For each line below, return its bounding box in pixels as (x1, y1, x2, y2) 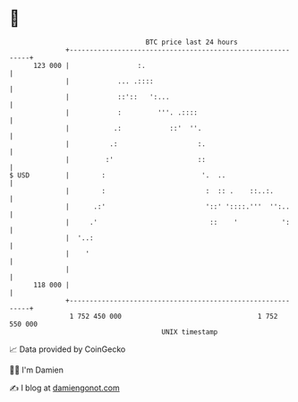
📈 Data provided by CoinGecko (9, 344, 126, 355)
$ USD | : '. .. (9, 170, 226, 180)
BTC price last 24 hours (145, 38, 239, 47)
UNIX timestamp (161, 327, 218, 337)
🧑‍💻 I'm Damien (9, 364, 64, 375)
